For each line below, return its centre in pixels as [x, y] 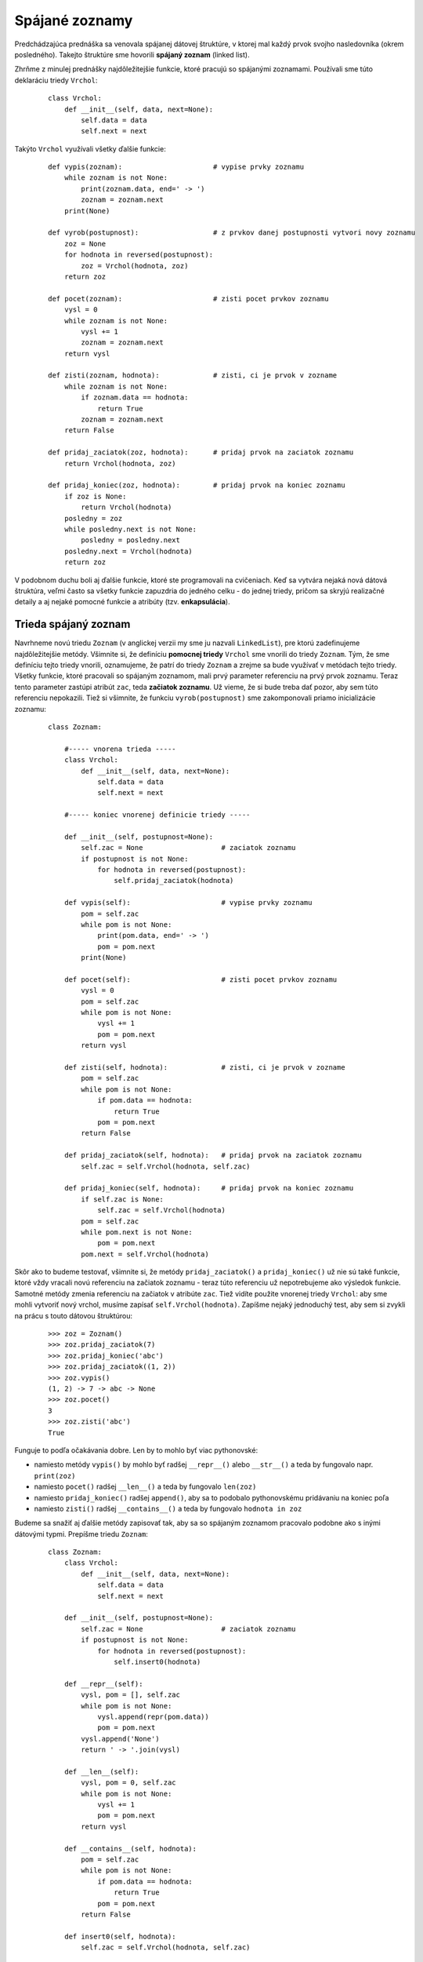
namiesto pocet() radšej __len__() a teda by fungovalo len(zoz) [145, 1486]
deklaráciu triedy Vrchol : [56, 80]
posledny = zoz [93, 518]
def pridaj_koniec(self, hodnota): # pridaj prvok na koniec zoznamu [209, 1188]
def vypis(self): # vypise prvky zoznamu [188, 903]
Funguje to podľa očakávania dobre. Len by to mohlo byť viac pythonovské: [136, 1450]
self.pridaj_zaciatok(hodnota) [174, 881]
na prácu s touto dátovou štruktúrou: [74, 1315]
